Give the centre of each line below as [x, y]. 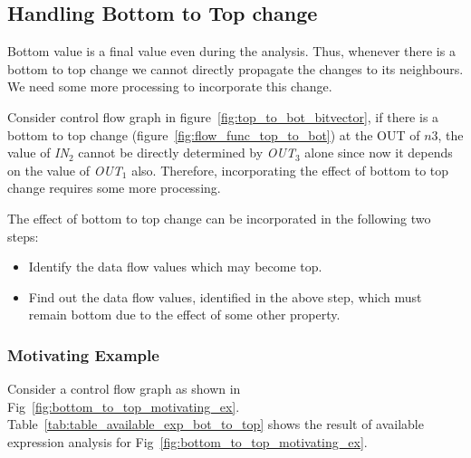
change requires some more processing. [114, 188]
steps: [23, 236]
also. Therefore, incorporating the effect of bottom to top [290, 170]
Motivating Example [83, 354]
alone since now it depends [379, 153]
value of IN [38, 153]
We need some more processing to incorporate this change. [170, 86]
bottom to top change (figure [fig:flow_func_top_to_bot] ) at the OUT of [214, 134]
